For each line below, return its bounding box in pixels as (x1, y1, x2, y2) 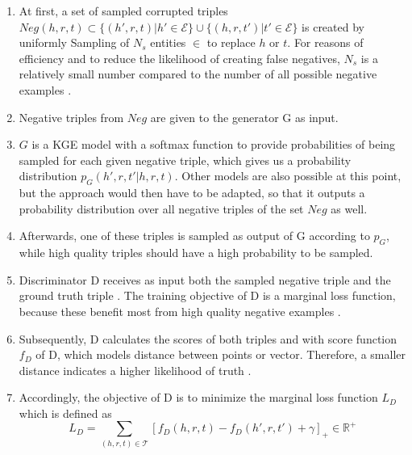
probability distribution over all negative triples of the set (19, 200, 304, 217)
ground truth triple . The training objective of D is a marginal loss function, (19, 287, 396, 304)
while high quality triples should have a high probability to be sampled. (19, 244, 373, 261)
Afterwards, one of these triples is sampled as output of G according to (19, 227, 370, 244)
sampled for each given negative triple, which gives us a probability (19, 151, 352, 168)
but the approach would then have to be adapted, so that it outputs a (19, 184, 365, 201)
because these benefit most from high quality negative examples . (19, 302, 341, 319)
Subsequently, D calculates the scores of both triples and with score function (19, 330, 397, 347)
